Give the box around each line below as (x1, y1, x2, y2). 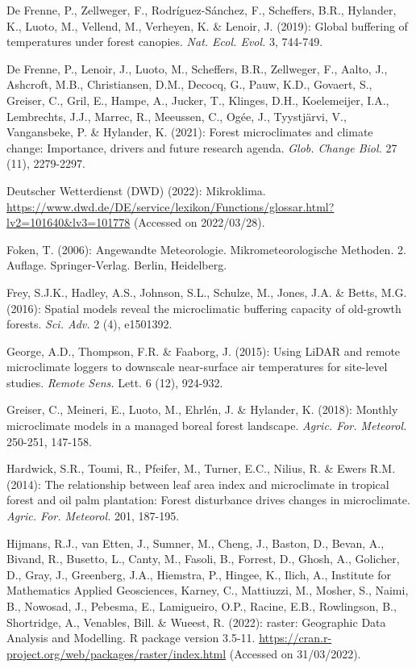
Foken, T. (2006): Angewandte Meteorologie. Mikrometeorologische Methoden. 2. (6, 240, 406, 257)
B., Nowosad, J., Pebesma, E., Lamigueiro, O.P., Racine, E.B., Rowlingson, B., (6, 598, 397, 614)
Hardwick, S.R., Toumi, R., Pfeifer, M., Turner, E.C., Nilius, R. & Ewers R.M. (6, 460, 396, 477)
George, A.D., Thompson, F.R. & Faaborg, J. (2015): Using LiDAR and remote (6, 342, 401, 359)
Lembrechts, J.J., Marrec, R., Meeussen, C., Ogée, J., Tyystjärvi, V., (6, 107, 347, 124)
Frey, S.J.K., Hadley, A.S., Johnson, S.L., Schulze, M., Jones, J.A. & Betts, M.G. (6, 283, 407, 300)
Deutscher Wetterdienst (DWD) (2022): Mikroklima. (6, 182, 266, 198)
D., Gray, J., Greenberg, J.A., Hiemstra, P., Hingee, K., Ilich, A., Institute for (6, 566, 391, 582)
